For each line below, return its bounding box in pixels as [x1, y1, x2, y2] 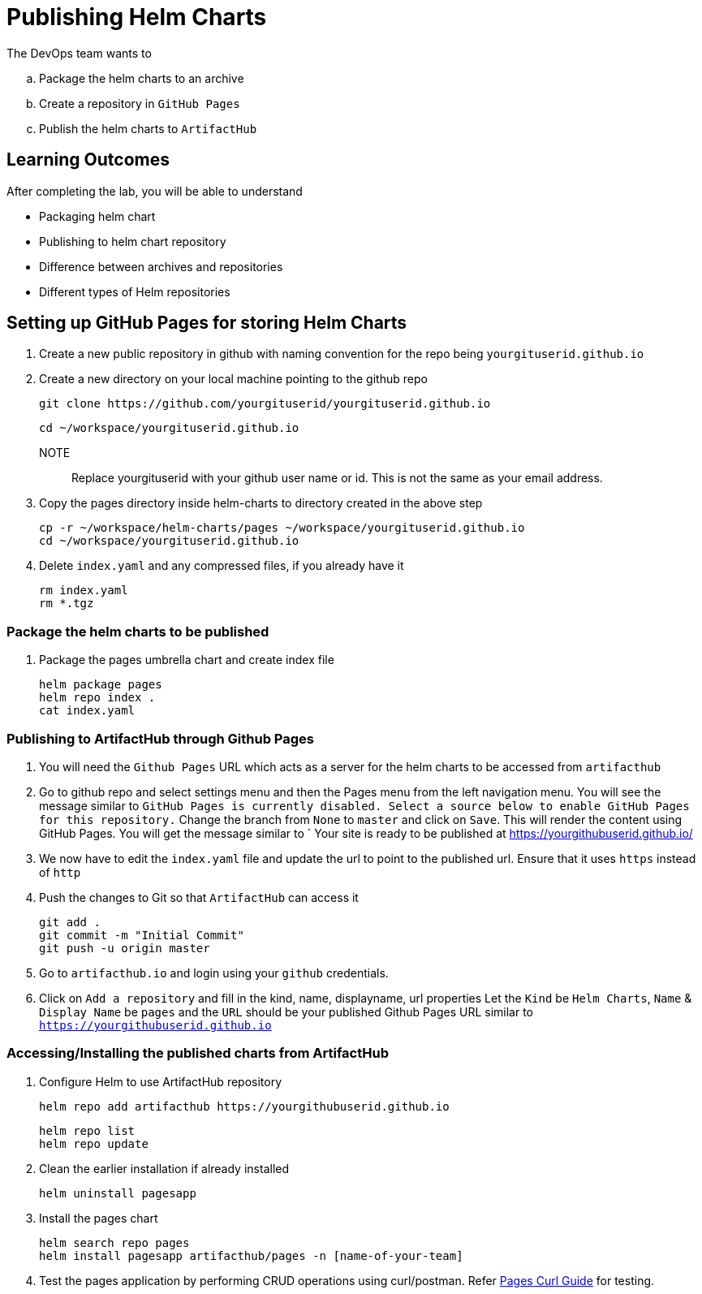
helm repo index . [39, 691, 156, 705]
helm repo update [39, 1137, 149, 1150]
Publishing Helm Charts [6, 3, 267, 31]
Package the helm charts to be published [6, 623, 269, 640]
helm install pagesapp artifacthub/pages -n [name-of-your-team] [39, 1249, 463, 1262]
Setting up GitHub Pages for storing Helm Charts [6, 313, 407, 334]
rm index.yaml [39, 584, 128, 597]
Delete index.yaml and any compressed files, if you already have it [39, 559, 404, 573]
